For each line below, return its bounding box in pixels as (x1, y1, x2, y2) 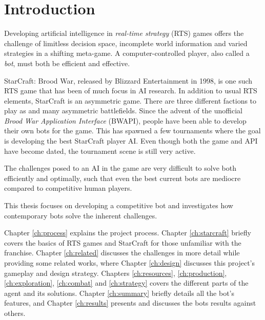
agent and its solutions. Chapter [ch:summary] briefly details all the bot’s (4, 287, 235, 298)
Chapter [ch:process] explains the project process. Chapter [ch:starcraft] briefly (4, 227, 251, 238)
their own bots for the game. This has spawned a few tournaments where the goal (4, 125, 261, 136)
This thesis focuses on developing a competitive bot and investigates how (4, 200, 233, 211)
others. (4, 307, 26, 318)
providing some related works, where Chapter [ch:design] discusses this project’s (4, 257, 255, 268)
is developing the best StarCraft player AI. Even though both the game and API (4, 135, 258, 146)
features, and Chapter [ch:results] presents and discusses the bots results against (4, 297, 256, 308)
